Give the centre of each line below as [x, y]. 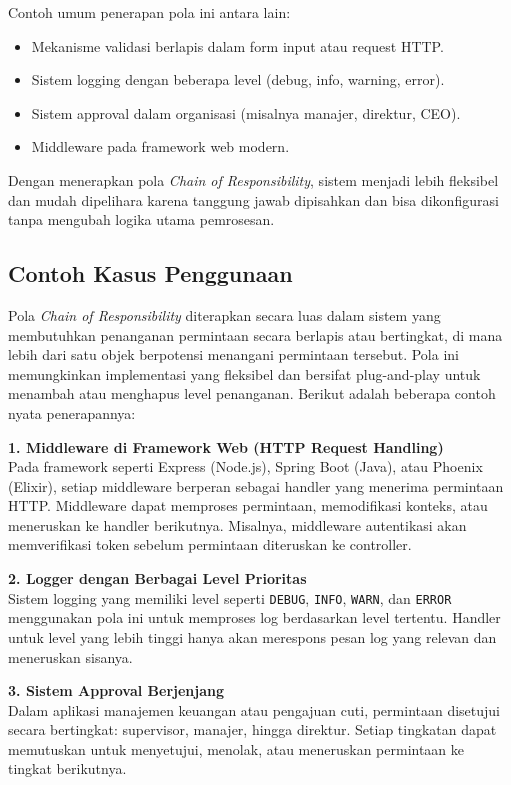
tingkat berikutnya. [67, 768]
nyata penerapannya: [72, 412]
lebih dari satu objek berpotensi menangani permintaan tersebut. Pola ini [233, 354]
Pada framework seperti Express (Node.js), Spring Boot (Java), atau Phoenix [245, 466]
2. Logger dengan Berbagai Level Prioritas [157, 578]
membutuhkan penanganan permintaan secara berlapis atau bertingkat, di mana [255, 334]
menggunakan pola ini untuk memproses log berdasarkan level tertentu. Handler [254, 617]
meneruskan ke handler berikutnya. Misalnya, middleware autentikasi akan [237, 524]
